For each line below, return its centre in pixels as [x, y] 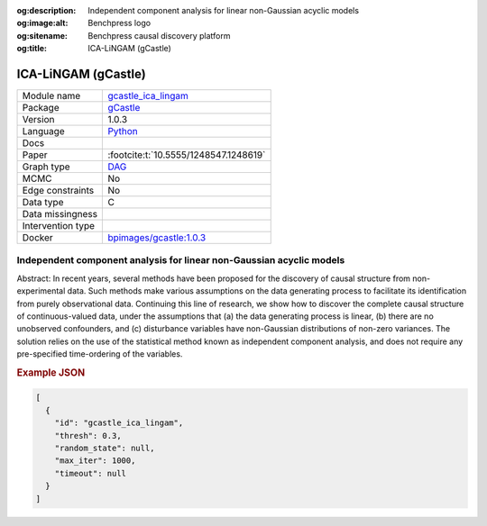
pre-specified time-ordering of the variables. [100, 354]
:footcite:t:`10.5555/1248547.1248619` [187, 155]
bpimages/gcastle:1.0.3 [157, 238]
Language [43, 131]
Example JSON [51, 372]
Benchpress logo [119, 23]
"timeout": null [90, 473]
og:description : [46, 10]
